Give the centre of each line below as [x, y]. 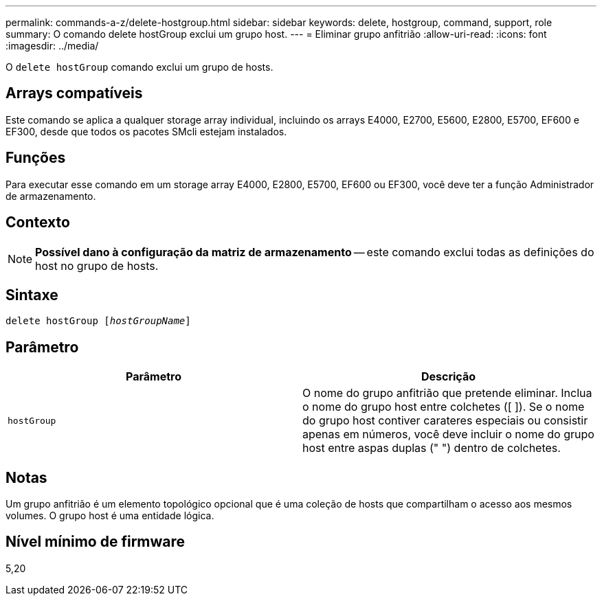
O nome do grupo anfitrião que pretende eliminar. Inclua [447, 393]
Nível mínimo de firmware [96, 542]
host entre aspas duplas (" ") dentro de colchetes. [432, 448]
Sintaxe [32, 295]
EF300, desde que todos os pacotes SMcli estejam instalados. [146, 131]
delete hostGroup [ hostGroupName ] [98, 321]
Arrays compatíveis [74, 93]
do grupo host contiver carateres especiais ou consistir [445, 421]
